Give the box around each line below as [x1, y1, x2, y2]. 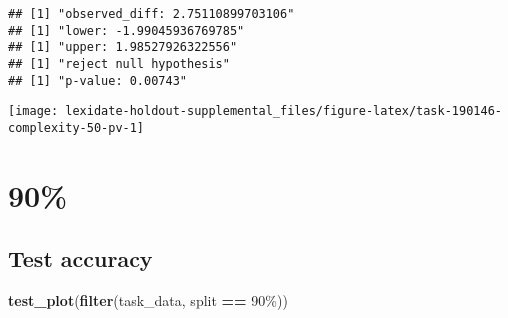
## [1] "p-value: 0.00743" [8, 73, 187, 88]
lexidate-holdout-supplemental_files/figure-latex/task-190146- [65, 104, 502, 119]
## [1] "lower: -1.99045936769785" [8, 23, 245, 38]
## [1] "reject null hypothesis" [8, 56, 230, 71]
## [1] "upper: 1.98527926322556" [8, 40, 238, 55]
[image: [8, 104, 59, 119]
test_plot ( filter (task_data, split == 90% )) [8, 290, 288, 311]
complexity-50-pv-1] [8, 120, 145, 135]
